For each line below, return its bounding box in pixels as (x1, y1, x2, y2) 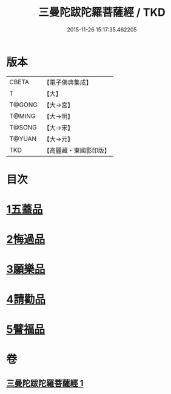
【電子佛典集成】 (43, 78, 92, 87)
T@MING (9, 111, 36, 120)
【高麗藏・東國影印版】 (43, 146, 110, 154)
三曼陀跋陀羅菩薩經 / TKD (38, 5, 166, 19)
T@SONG (9, 123, 38, 131)
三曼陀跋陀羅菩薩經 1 (6, 378, 84, 389)
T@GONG (9, 100, 38, 109)
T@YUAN (9, 134, 37, 143)
